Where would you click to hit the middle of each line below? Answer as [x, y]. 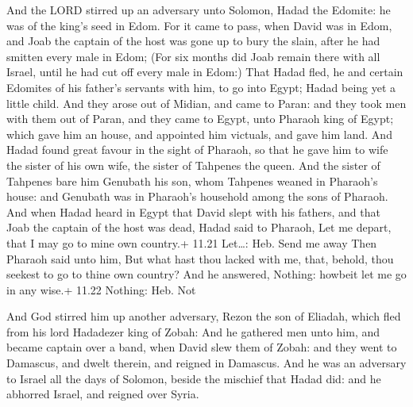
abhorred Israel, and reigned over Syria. [103, 394]
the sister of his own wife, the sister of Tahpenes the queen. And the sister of [193, 165]
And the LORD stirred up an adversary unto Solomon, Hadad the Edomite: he [199, 10]
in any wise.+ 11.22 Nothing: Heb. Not [101, 289]
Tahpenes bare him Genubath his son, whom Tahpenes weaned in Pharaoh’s [192, 180]
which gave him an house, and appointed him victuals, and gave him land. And [199, 134]
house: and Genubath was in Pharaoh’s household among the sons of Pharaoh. [197, 196]
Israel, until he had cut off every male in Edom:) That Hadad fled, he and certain [205, 72]
